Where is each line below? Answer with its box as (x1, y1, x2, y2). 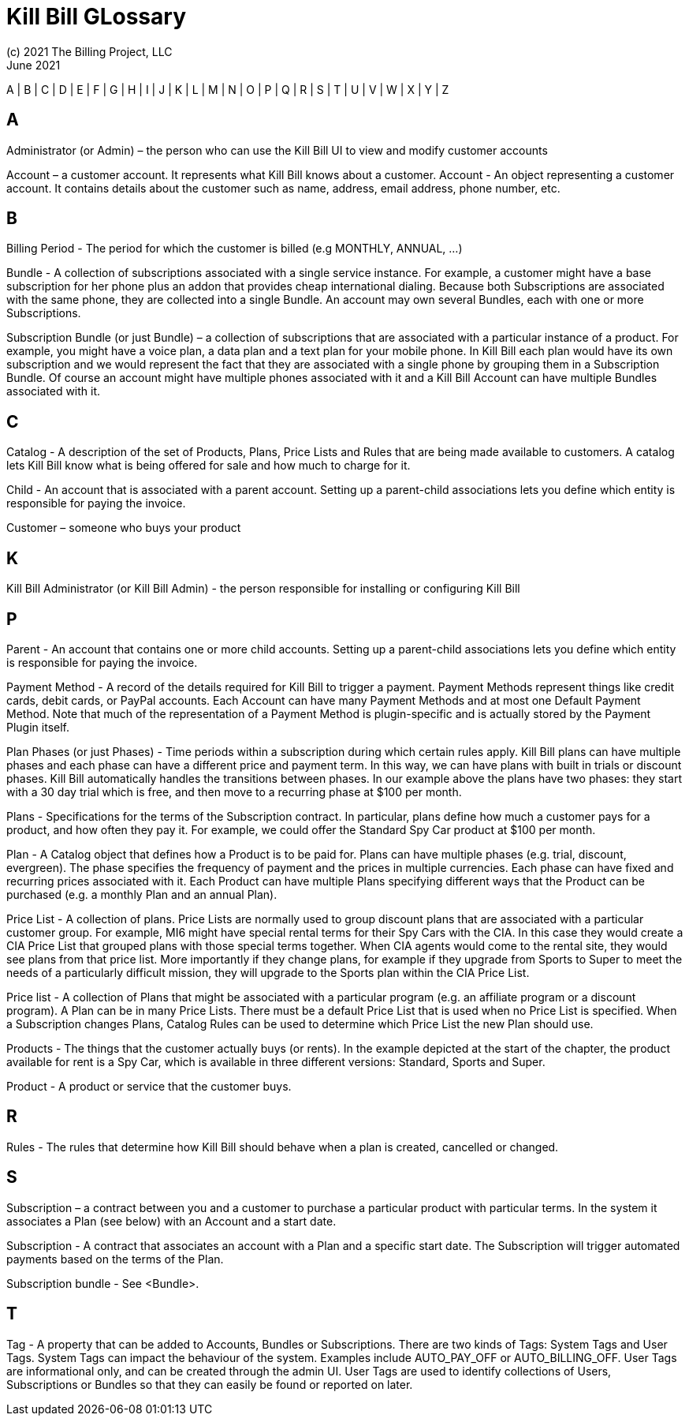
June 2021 (6, 58, 61, 72)
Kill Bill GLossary (6, 3, 186, 30)
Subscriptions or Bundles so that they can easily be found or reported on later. (6, 1377, 413, 1391)
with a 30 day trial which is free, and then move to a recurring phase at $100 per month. (6, 784, 462, 799)
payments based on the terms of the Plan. (6, 1252, 224, 1266)
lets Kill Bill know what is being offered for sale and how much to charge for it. (6, 458, 411, 473)
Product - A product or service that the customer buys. (6, 1079, 292, 1093)
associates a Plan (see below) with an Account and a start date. (6, 1214, 337, 1228)
